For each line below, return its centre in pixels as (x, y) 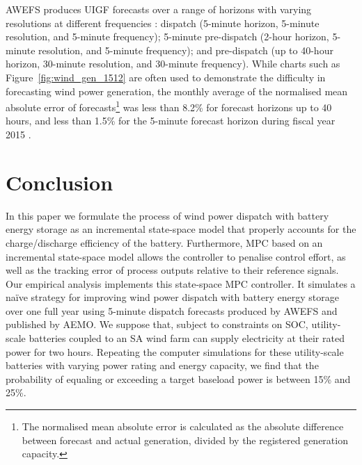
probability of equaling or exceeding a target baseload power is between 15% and (178, 378)
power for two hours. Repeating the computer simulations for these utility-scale (175, 351)
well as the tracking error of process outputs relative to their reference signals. (172, 270)
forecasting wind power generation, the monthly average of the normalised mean (177, 91)
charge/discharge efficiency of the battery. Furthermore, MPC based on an (164, 242)
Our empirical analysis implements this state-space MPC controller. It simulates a (181, 283)
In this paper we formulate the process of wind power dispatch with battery (167, 215)
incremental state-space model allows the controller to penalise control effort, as (176, 256)
